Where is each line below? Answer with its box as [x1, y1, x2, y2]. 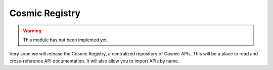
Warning [23, 28, 41, 34]
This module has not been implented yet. [23, 37, 108, 43]
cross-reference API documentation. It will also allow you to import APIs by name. [9, 58, 179, 64]
